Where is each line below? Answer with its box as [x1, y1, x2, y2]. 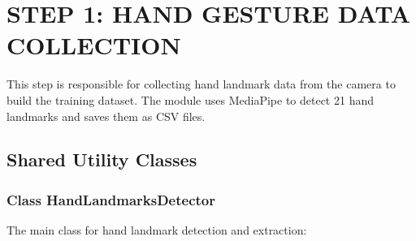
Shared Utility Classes [6, 147, 197, 172]
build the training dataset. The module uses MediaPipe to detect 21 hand [6, 91, 374, 108]
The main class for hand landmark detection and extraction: [6, 222, 307, 239]
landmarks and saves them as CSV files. [6, 107, 206, 124]
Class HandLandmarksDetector [6, 189, 215, 209]
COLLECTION [6, 28, 181, 62]
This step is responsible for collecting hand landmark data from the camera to [6, 75, 396, 93]
